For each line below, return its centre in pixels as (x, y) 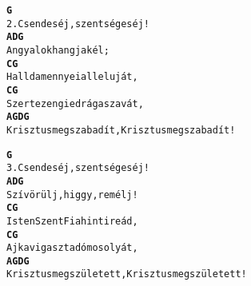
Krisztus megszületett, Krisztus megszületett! (127, 274)
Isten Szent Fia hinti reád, (72, 221)
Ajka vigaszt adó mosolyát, (72, 248)
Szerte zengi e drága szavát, (75, 103)
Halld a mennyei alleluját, (72, 77)
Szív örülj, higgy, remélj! (72, 195)
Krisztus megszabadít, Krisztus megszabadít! (121, 130)
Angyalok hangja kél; (58, 50)
